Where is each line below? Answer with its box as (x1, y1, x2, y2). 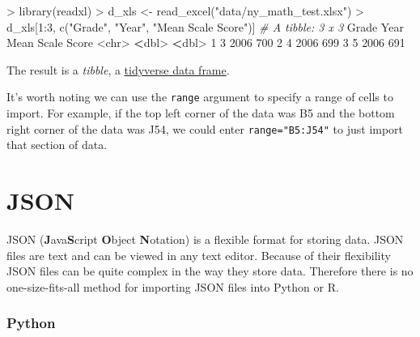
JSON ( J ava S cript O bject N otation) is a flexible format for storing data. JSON (6, 231, 404, 247)
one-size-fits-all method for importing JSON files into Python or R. (6, 278, 339, 295)
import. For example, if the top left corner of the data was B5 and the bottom (6, 105, 395, 122)
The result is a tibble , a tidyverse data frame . (6, 61, 230, 78)
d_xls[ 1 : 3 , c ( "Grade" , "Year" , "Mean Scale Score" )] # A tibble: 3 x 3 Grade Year (6, 18, 404, 35)
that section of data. (6, 136, 108, 153)
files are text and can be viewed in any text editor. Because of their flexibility (6, 246, 391, 263)
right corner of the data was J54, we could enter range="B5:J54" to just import (6, 120, 404, 137)
